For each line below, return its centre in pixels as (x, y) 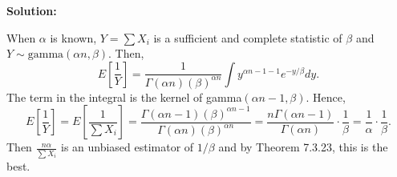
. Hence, (326, 97)
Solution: (32, 10)
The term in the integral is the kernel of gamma (124, 97)
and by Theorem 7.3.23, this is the (303, 147)
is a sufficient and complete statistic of (248, 37)
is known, (73, 37)
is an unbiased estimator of (127, 147)
